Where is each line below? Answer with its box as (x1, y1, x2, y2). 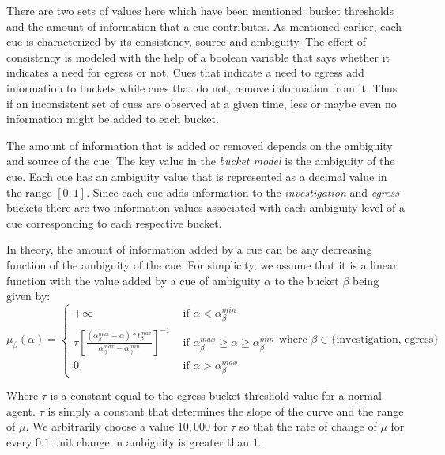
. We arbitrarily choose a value (25, 418, 175, 434)
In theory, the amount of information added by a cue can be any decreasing (6, 241, 372, 258)
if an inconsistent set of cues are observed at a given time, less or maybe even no (6, 95, 397, 111)
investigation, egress (336, 334, 434, 346)
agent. (6, 402, 36, 419)
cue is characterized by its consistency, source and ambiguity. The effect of (6, 33, 367, 50)
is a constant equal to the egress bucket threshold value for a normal (50, 387, 382, 404)
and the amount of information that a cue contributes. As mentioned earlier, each (6, 17, 402, 34)
